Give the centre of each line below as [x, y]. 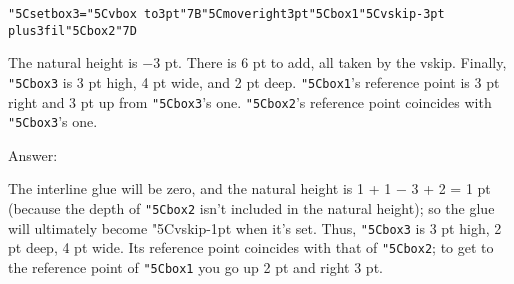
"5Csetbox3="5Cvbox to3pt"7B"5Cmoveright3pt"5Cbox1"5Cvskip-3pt [226, 14]
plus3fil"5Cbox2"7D [72, 30]
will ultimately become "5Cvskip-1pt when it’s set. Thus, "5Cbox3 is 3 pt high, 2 [255, 227]
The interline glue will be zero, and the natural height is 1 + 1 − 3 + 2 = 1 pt [249, 188]
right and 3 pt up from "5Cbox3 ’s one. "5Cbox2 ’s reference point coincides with [250, 101]
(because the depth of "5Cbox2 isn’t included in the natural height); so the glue [251, 208]
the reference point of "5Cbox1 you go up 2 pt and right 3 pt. [195, 267]
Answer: [33, 154]
